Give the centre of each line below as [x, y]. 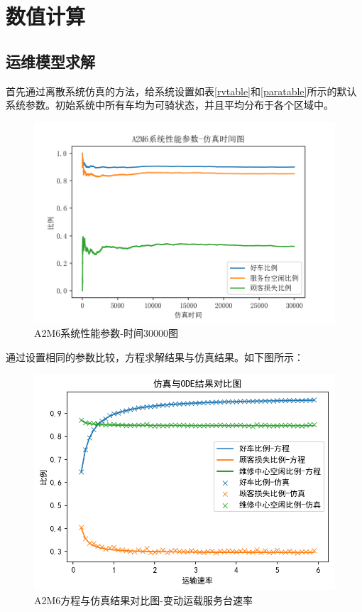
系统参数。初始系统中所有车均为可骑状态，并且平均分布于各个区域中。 [170, 105]
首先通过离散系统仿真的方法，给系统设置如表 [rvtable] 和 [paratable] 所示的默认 [181, 91]
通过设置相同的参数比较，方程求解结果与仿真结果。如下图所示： [155, 356]
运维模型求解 [50, 61]
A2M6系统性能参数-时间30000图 [106, 333]
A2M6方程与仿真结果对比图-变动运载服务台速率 [143, 600]
